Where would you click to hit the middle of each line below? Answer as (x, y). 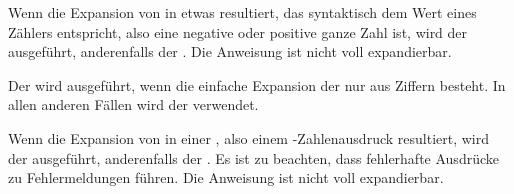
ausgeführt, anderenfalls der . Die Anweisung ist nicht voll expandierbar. (230, 51)
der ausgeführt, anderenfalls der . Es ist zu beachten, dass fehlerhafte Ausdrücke (253, 157)
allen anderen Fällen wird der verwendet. (133, 104)
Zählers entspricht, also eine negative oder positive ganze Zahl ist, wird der (238, 31)
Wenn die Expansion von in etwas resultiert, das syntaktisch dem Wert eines (242, 12)
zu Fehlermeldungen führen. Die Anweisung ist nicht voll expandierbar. (226, 177)
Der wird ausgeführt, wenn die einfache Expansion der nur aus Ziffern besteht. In (257, 84)
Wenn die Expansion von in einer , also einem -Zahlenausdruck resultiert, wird (249, 137)
